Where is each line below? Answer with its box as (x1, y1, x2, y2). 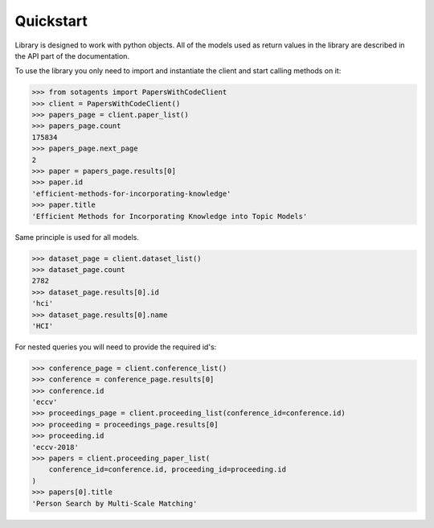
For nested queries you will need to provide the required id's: (14, 342, 217, 352)
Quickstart (14, 12, 88, 30)
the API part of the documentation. (14, 51, 130, 60)
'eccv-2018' (31, 443, 80, 452)
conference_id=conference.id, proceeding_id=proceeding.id (48, 465, 287, 474)
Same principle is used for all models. (14, 232, 140, 241)
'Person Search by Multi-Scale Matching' (31, 499, 198, 508)
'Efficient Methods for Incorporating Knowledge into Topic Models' (31, 212, 308, 221)
